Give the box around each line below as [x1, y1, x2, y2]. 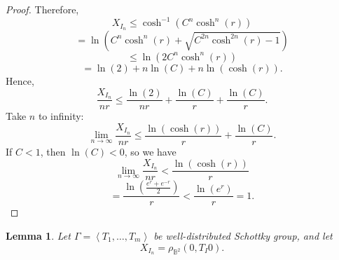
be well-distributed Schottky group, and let [153, 228, 333, 243]
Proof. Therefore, [6, 2, 79, 16]
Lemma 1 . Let [6, 228, 71, 243]
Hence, [6, 73, 34, 88]
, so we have [124, 144, 177, 158]
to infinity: [38, 109, 84, 123]
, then [40, 144, 66, 158]
